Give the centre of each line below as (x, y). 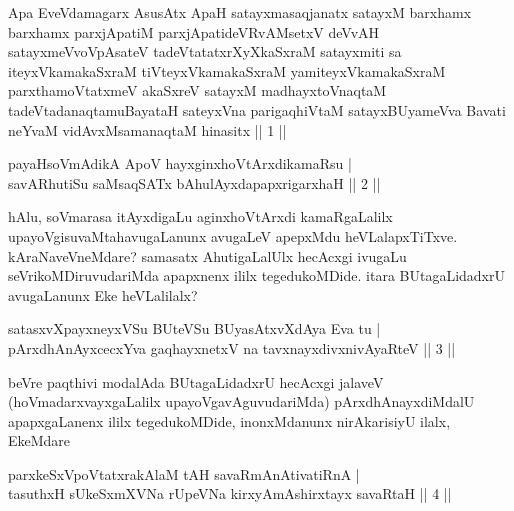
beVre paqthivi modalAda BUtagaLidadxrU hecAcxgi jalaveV (196, 381)
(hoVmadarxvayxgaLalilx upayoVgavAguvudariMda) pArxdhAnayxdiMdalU (241, 401)
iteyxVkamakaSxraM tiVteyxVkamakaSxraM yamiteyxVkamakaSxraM (227, 70)
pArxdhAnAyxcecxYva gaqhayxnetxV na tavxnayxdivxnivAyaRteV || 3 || (232, 347)
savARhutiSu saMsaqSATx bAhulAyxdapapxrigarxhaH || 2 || (194, 182)
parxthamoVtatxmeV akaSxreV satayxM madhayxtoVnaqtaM (197, 90)
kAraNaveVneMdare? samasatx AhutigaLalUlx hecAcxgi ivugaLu (207, 255)
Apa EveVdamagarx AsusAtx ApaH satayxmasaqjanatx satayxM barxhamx (240, 12)
